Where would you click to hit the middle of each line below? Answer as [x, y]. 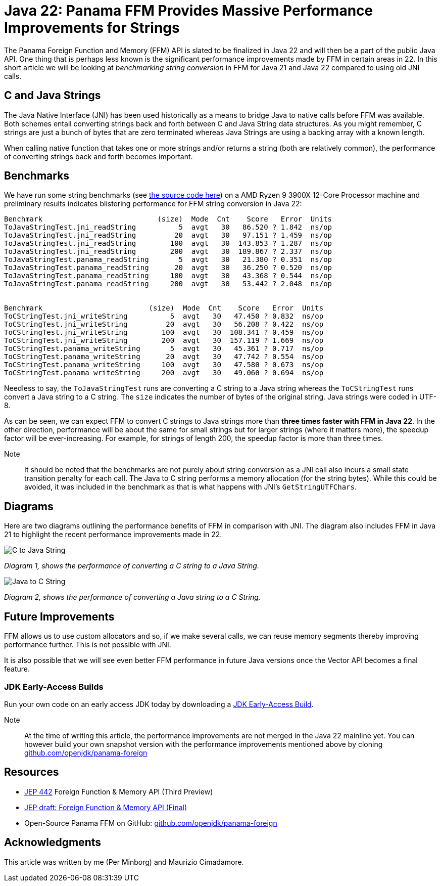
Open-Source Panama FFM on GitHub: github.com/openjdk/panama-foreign [151, 823]
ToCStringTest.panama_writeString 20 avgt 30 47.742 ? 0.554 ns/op [164, 357]
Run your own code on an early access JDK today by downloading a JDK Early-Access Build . [159, 704]
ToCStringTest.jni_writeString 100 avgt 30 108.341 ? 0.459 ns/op [164, 333]
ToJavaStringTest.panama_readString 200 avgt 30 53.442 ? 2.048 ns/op [168, 284]
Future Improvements [59, 616]
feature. [17, 669]
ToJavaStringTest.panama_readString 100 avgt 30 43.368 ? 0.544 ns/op [168, 276]
